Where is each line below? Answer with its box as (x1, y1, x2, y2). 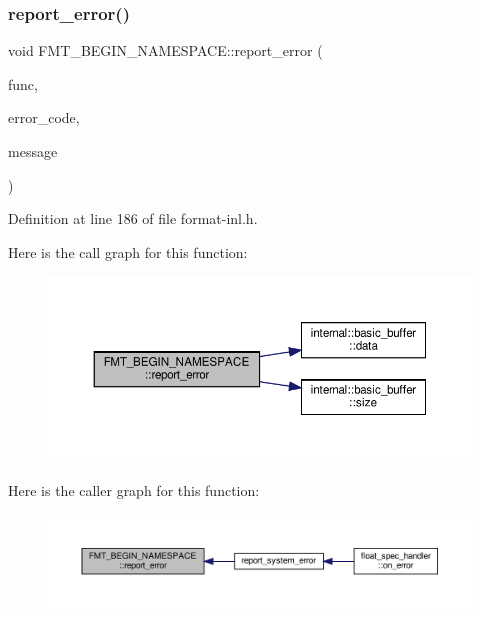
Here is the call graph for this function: (8, 241, 248, 262)
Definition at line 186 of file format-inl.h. (8, 208, 258, 229)
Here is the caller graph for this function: (8, 479, 260, 500)
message (8, 141, 58, 161)
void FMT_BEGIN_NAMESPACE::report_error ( (8, 40, 323, 61)
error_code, (8, 107, 80, 128)
